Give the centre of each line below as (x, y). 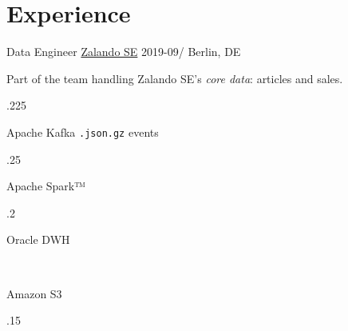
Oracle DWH (38, 239)
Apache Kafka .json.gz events (83, 132)
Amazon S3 (34, 293)
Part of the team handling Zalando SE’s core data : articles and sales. (175, 78)
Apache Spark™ (46, 186)
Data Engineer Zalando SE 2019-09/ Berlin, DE (124, 52)
